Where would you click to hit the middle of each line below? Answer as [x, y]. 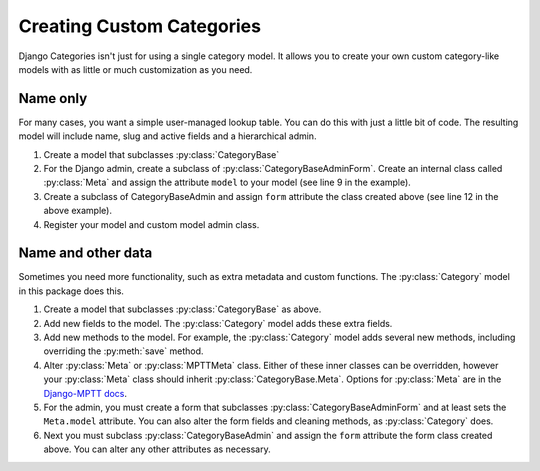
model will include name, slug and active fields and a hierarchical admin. [167, 136]
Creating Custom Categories [140, 26]
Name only [53, 98]
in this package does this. [71, 291]
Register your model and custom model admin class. [151, 224]
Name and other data [85, 253]
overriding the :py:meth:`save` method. [123, 351]
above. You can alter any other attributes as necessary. [157, 449]
